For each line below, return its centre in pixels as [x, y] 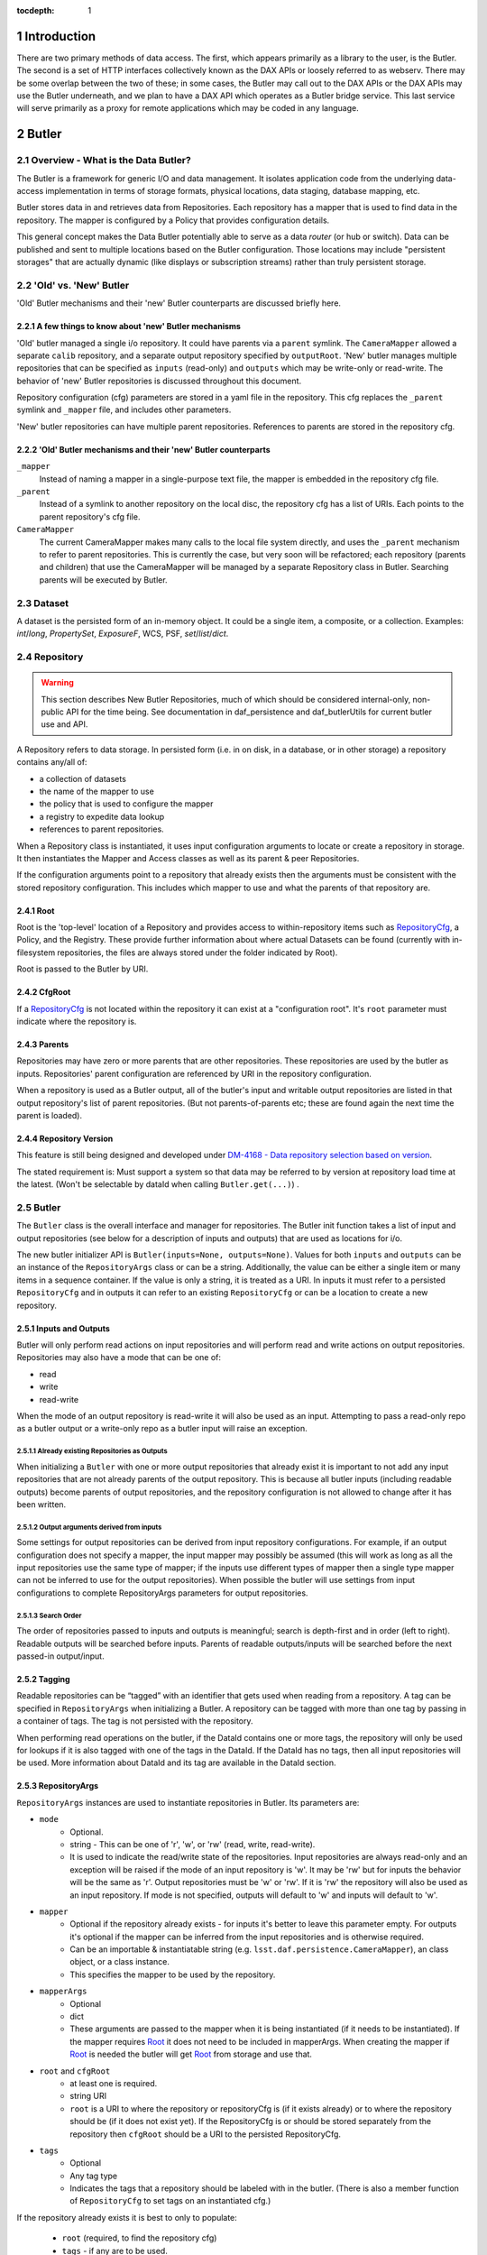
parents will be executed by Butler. [103, 580]
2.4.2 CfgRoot [44, 992]
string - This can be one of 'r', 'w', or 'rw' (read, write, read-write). [193, 1844]
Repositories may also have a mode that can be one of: [119, 1358]
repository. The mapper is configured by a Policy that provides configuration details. [173, 220]
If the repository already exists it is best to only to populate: [127, 2217]
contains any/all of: [52, 762]
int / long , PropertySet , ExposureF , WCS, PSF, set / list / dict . [123, 634]
